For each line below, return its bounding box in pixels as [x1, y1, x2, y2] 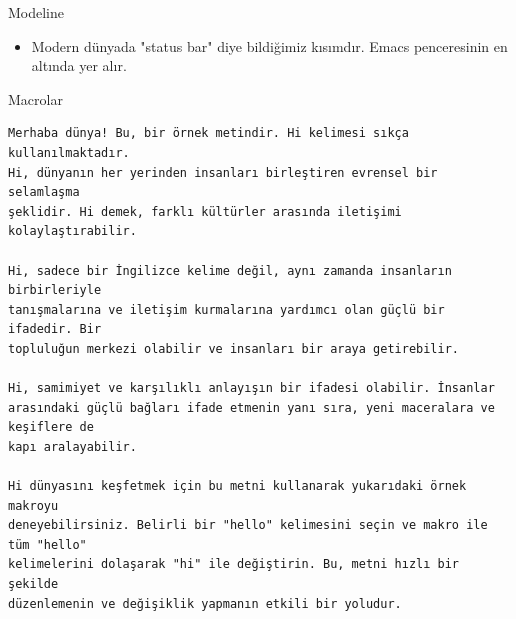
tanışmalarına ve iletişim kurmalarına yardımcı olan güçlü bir [8, 302, 445, 317]
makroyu [8, 498, 59, 513]
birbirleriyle [8, 283, 102, 298]
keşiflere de [8, 420, 94, 435]
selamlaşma [8, 185, 80, 200]
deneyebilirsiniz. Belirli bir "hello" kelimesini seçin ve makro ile [8, 518, 488, 533]
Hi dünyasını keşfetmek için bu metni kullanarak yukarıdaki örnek [8, 479, 467, 494]
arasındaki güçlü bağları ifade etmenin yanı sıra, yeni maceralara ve [8, 400, 495, 415]
